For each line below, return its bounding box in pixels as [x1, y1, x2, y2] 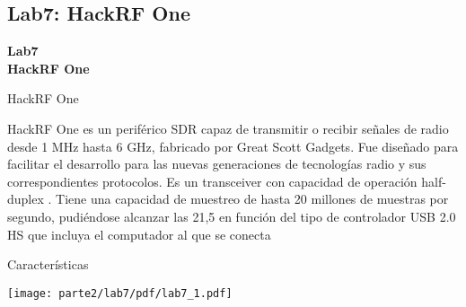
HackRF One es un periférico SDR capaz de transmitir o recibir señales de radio [7, 118, 449, 137]
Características [7, 255, 89, 274]
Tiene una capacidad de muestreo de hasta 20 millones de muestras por [56, 189, 449, 208]
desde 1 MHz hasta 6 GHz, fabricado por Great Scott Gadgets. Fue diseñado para [7, 136, 459, 155]
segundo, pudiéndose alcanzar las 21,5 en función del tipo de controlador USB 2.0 [7, 206, 456, 225]
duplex [7, 189, 44, 208]
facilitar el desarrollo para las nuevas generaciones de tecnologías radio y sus [7, 154, 426, 173]
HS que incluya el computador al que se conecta [7, 224, 271, 243]
